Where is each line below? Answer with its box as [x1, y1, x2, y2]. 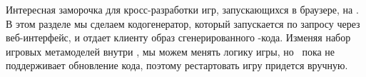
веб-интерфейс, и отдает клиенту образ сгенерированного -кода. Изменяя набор [6, 30, 351, 45]
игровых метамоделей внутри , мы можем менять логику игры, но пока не [6, 43, 335, 58]
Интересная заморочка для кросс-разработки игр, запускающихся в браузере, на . [6, 2, 359, 16]
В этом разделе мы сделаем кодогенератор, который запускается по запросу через [6, 16, 360, 31]
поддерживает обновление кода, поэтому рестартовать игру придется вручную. [6, 58, 348, 73]
